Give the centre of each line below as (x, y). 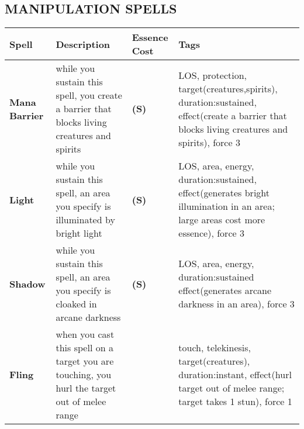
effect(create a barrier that (233, 115)
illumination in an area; (227, 206)
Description (83, 44)
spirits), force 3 (209, 142)
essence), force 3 (211, 233)
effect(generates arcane (225, 290)
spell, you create (89, 95)
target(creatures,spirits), (228, 88)
